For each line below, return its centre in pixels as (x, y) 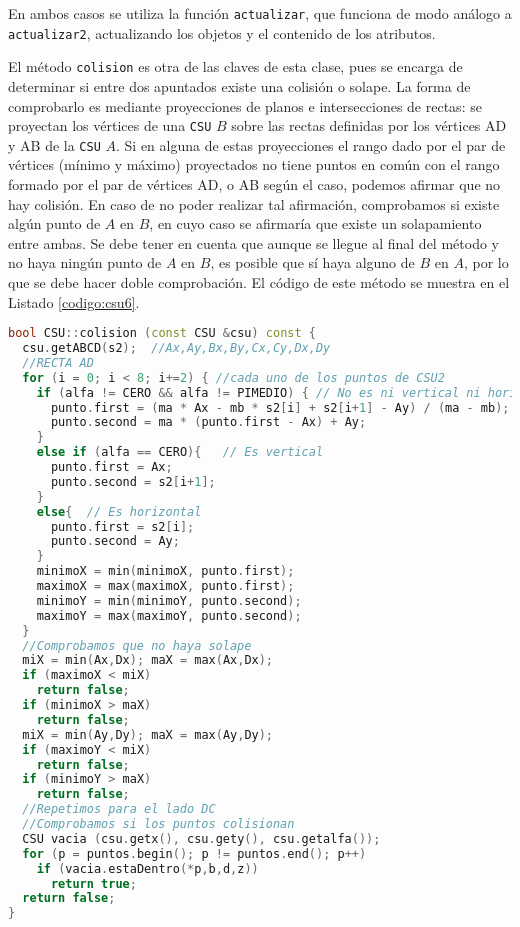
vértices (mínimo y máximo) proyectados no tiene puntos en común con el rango (254, 164)
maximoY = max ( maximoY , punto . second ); (169, 615)
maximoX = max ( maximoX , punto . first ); (165, 586)
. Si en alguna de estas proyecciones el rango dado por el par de (311, 144)
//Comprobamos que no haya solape (137, 645)
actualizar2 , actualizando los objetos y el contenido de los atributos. (222, 32)
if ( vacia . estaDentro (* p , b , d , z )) (147, 868)
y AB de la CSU (54, 144)
